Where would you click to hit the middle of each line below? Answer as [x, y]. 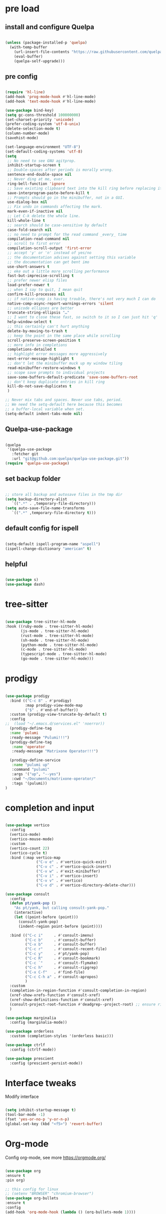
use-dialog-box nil [27, 202]
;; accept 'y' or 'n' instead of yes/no [49, 253]
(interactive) [28, 913]
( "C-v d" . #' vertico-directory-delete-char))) [86, 885]
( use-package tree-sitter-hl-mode [41, 622]
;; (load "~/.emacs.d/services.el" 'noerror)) [55, 724]
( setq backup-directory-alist [36, 499]
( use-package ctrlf [25, 1045]
